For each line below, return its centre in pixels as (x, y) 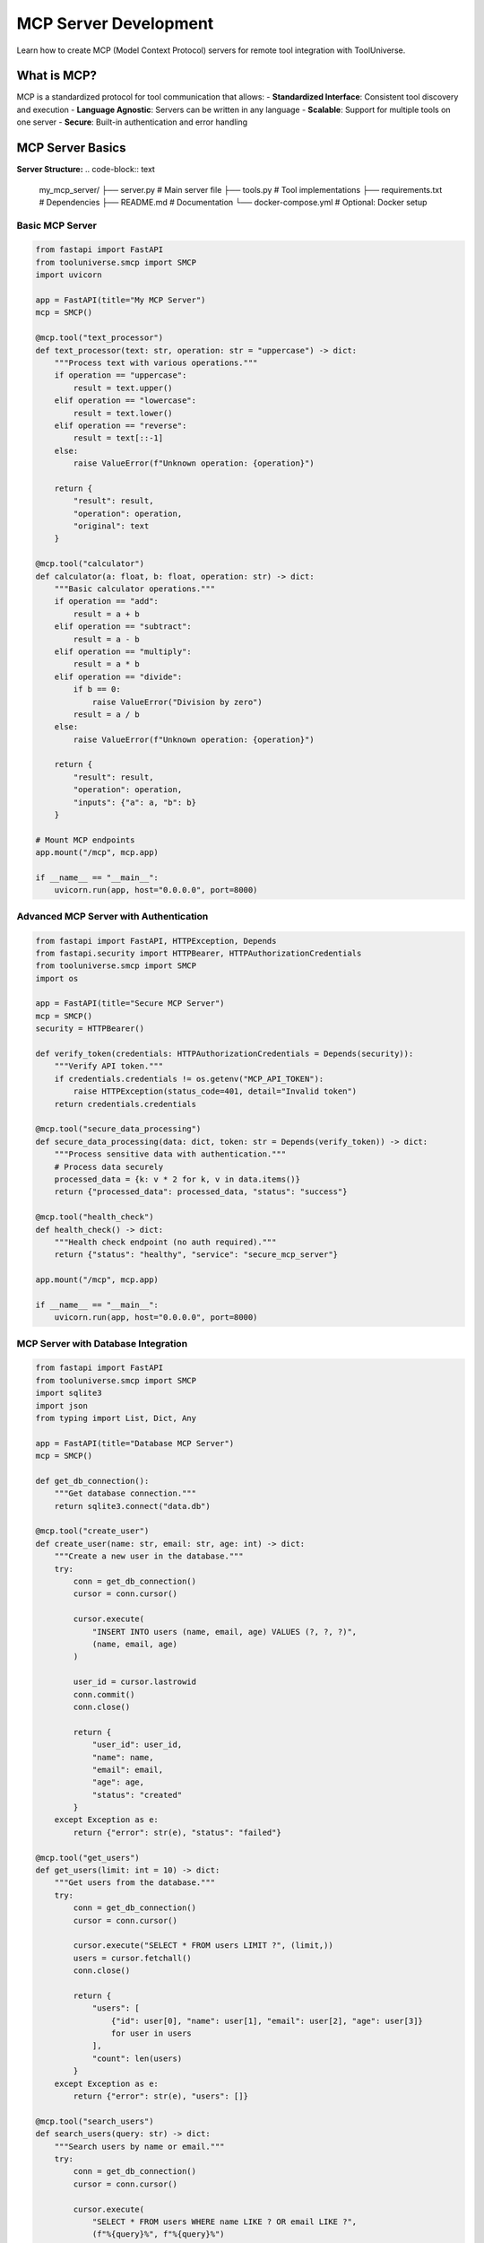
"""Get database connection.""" (125, 1493)
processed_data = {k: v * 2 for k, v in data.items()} (177, 1179)
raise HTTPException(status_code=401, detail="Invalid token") (215, 1091)
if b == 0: (97, 689)
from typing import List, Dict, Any (116, 1418)
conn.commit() (104, 1694)
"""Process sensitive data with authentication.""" (170, 1154)
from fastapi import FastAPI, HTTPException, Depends (156, 941)
